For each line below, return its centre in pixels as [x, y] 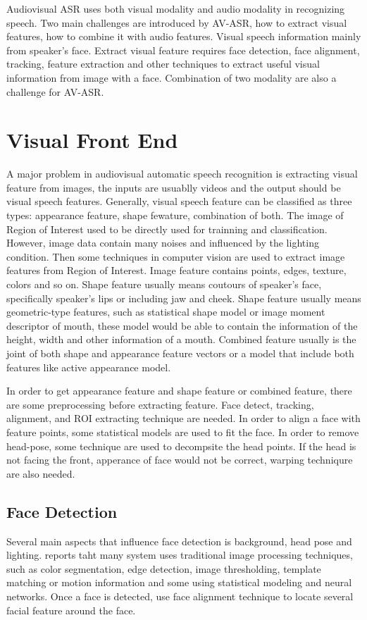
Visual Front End [92, 140]
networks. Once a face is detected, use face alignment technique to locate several [180, 596]
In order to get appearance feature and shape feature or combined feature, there [179, 391]
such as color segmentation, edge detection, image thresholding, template [164, 568]
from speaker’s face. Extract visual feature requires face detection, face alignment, [183, 50]
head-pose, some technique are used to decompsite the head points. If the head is [181, 446]
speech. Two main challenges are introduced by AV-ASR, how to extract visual [177, 22]
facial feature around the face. [71, 610]
